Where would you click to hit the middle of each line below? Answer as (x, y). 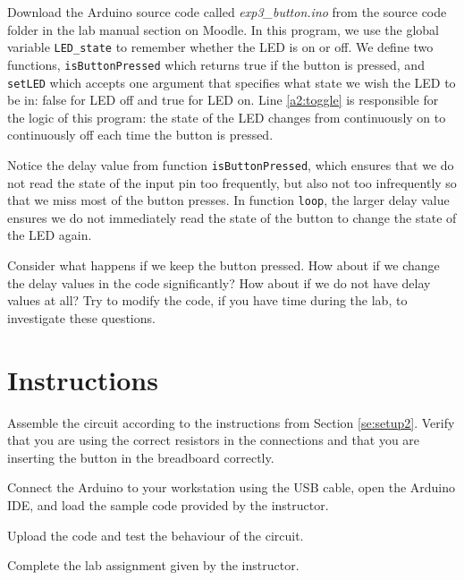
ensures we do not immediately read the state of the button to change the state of (232, 217)
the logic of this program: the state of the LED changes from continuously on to (227, 117)
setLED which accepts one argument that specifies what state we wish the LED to (232, 82)
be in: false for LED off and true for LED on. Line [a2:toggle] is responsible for (223, 100)
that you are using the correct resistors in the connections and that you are (214, 440)
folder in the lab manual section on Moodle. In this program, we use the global (223, 29)
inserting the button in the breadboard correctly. (141, 457)
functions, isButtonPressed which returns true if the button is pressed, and (216, 64)
